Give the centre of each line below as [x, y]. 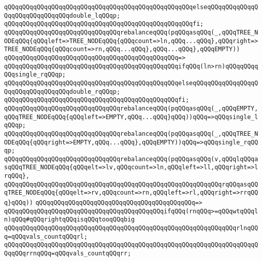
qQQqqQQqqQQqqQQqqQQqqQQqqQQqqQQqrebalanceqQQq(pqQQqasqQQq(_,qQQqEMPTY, [131, 108]
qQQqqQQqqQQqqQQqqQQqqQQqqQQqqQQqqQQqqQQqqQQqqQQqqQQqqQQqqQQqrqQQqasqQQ [131, 184]
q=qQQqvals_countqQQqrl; [46, 236]
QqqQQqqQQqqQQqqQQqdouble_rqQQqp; [62, 91]
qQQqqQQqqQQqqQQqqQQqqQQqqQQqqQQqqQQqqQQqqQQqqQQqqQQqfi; [104, 24]
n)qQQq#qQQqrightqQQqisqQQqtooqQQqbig [69, 220]
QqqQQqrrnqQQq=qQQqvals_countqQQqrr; [68, 254]
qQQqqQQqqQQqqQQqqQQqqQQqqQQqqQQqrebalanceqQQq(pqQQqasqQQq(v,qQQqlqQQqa [131, 159]
